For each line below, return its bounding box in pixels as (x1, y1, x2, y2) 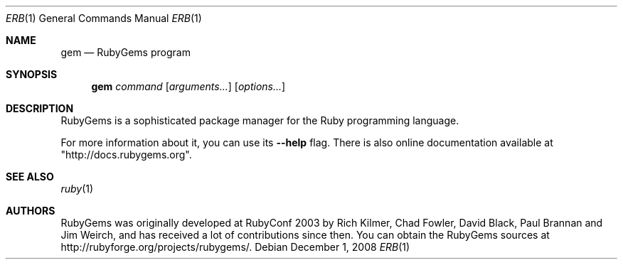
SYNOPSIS (6, 68, 58, 80)
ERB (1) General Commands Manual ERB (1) (6, 12, 202, 24)
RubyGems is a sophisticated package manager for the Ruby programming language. (60, 114, 459, 126)
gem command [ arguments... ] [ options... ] (91, 80, 286, 92)
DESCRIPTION (6, 102, 74, 114)
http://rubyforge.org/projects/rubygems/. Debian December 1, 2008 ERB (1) (60, 241, 410, 253)
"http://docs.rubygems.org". (60, 148, 192, 161)
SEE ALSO (6, 171, 54, 183)
